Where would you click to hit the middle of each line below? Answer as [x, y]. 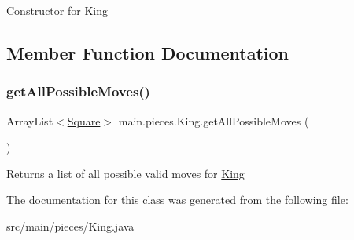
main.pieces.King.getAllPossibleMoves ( [214, 120]
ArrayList [30, 120]
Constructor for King [57, 10]
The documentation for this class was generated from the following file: [177, 200]
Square [84, 120]
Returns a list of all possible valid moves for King [125, 173]
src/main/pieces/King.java [70, 225]
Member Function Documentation [148, 52]
